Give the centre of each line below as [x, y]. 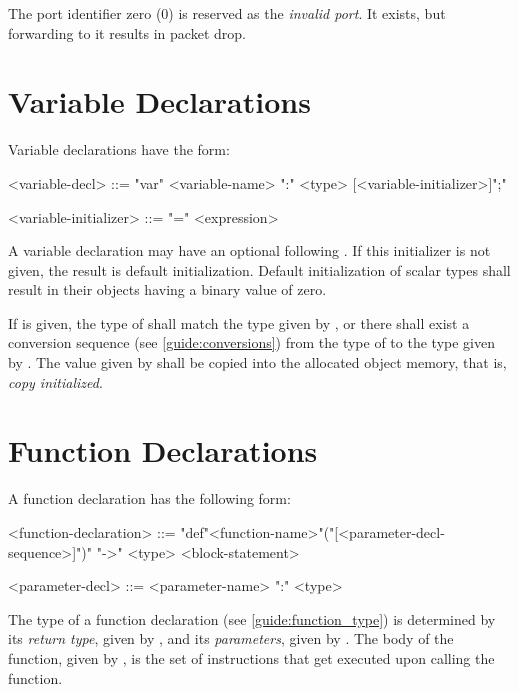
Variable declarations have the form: [119, 149]
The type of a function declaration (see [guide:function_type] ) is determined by [252, 618]
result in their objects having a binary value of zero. [167, 289]
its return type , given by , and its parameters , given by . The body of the [231, 638]
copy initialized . [55, 381]
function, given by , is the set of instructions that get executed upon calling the [251, 657]
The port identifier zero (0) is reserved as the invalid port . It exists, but [227, 13]
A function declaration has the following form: [149, 498]
